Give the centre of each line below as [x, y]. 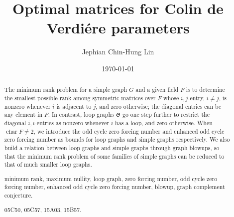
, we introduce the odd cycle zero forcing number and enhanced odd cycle [129, 131]
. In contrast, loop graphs [81, 114]
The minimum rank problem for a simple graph [66, 90]
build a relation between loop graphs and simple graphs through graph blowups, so [112, 147]
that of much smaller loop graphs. [48, 164]
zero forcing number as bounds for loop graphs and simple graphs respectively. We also [117, 139]
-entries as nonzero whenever [72, 122]
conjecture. [18, 195]
